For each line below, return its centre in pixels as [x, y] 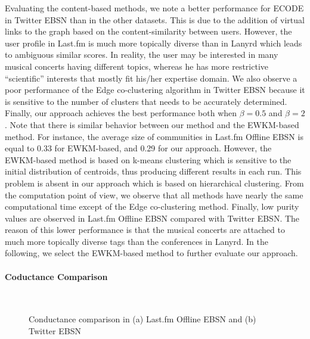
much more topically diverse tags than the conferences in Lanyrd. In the [137, 241]
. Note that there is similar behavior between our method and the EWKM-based [152, 124]
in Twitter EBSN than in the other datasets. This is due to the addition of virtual [155, 19]
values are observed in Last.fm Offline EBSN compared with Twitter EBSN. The [152, 218]
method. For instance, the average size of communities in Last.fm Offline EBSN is [154, 136]
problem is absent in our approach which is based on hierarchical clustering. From [154, 183]
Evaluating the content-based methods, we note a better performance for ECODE [154, 8]
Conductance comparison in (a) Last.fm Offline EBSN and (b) [142, 319]
